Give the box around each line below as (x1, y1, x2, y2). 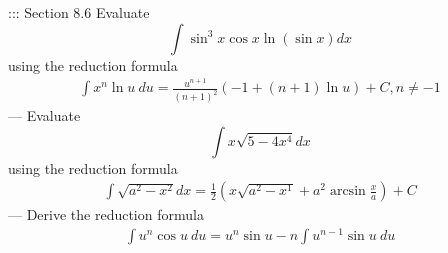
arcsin (329, 184, 366, 199)
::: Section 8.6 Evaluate (8, 2, 150, 22)
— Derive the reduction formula (8, 204, 204, 225)
